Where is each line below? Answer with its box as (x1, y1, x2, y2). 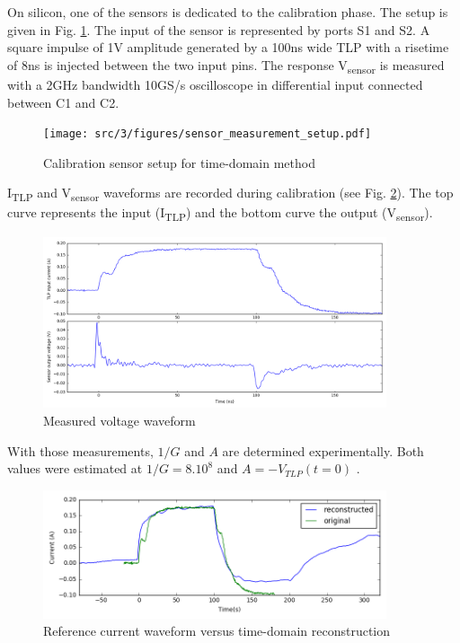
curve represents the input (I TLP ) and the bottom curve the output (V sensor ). (7, 203, 433, 225)
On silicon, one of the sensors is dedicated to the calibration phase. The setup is (7, 3, 448, 21)
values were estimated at (7, 459, 143, 478)
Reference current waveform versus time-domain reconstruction (43, 621, 391, 640)
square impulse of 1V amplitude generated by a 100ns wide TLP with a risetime (7, 38, 449, 57)
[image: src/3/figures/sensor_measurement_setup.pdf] (43, 128, 372, 141)
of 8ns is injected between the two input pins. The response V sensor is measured (7, 55, 445, 76)
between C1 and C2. (7, 92, 119, 111)
